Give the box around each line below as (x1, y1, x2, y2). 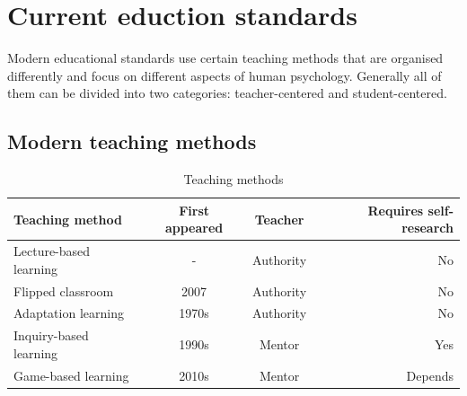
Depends (406, 365, 454, 384)
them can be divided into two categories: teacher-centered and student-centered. (7, 84, 447, 102)
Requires (367, 200, 424, 219)
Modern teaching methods (7, 128, 257, 155)
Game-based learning (13, 365, 129, 384)
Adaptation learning (13, 304, 124, 322)
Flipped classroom (13, 281, 114, 300)
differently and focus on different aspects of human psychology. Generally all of (7, 66, 442, 84)
